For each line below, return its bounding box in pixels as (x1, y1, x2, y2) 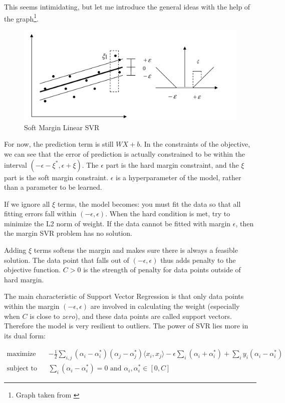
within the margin (4, 301, 60, 311)
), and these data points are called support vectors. (75, 310, 232, 321)
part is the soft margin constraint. (4, 172, 109, 182)
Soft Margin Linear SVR (24, 122, 100, 132)
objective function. (4, 264, 61, 275)
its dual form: (4, 330, 46, 340)
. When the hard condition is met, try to (105, 208, 230, 219)
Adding (4, 245, 27, 255)
